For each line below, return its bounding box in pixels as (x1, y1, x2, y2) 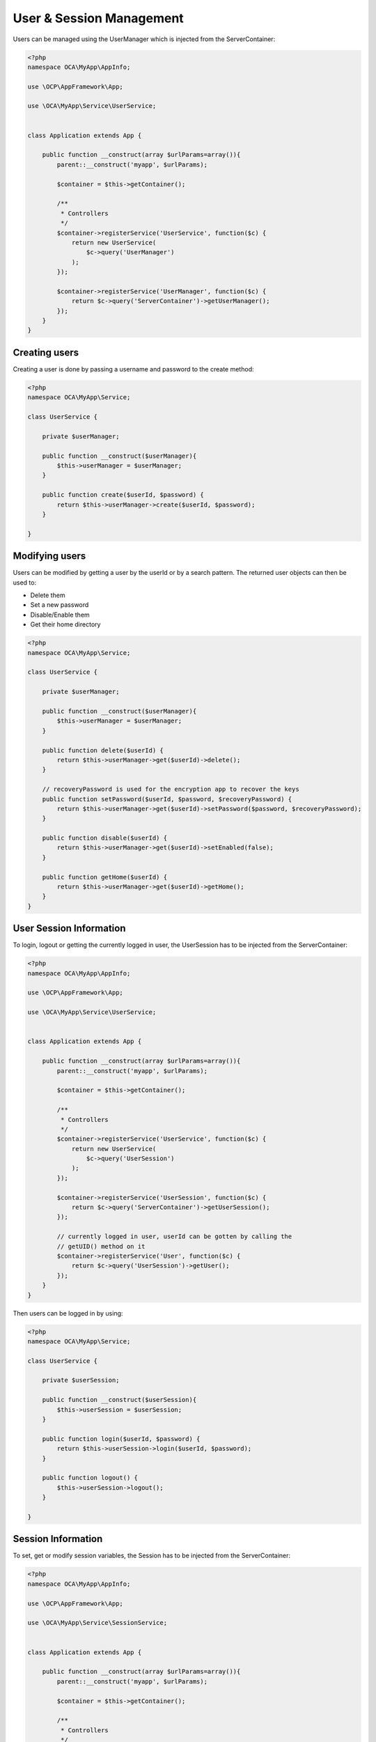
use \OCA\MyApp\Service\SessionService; (27, 1619, 167, 1627)
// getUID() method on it (56, 1242, 146, 1250)
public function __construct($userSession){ (42, 1396, 197, 1404)
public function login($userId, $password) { (42, 1435, 201, 1442)
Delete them (30, 591, 65, 599)
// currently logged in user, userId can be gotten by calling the (56, 1233, 292, 1240)
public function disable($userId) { (42, 834, 167, 842)
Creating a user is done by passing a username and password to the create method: (13, 364, 254, 373)
